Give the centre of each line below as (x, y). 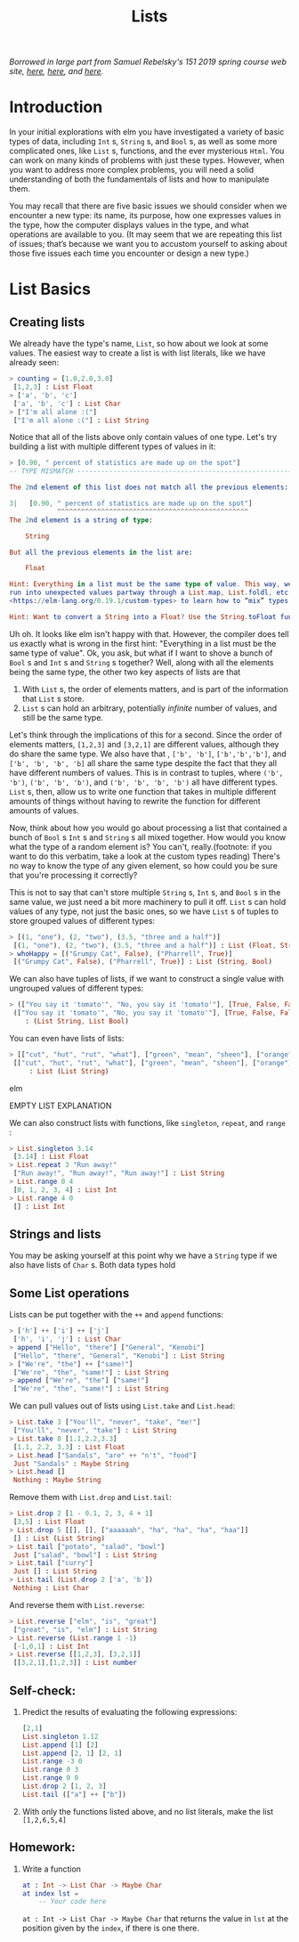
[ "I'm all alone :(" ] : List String (81, 420)
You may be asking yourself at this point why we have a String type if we (143, 1256)
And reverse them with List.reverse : (77, 1604)
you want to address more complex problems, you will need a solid (132, 170)
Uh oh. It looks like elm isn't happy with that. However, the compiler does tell (149, 633)
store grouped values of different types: (82, 920)
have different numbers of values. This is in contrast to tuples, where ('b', (146, 772)
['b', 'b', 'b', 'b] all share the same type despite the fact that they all (143, 763)
